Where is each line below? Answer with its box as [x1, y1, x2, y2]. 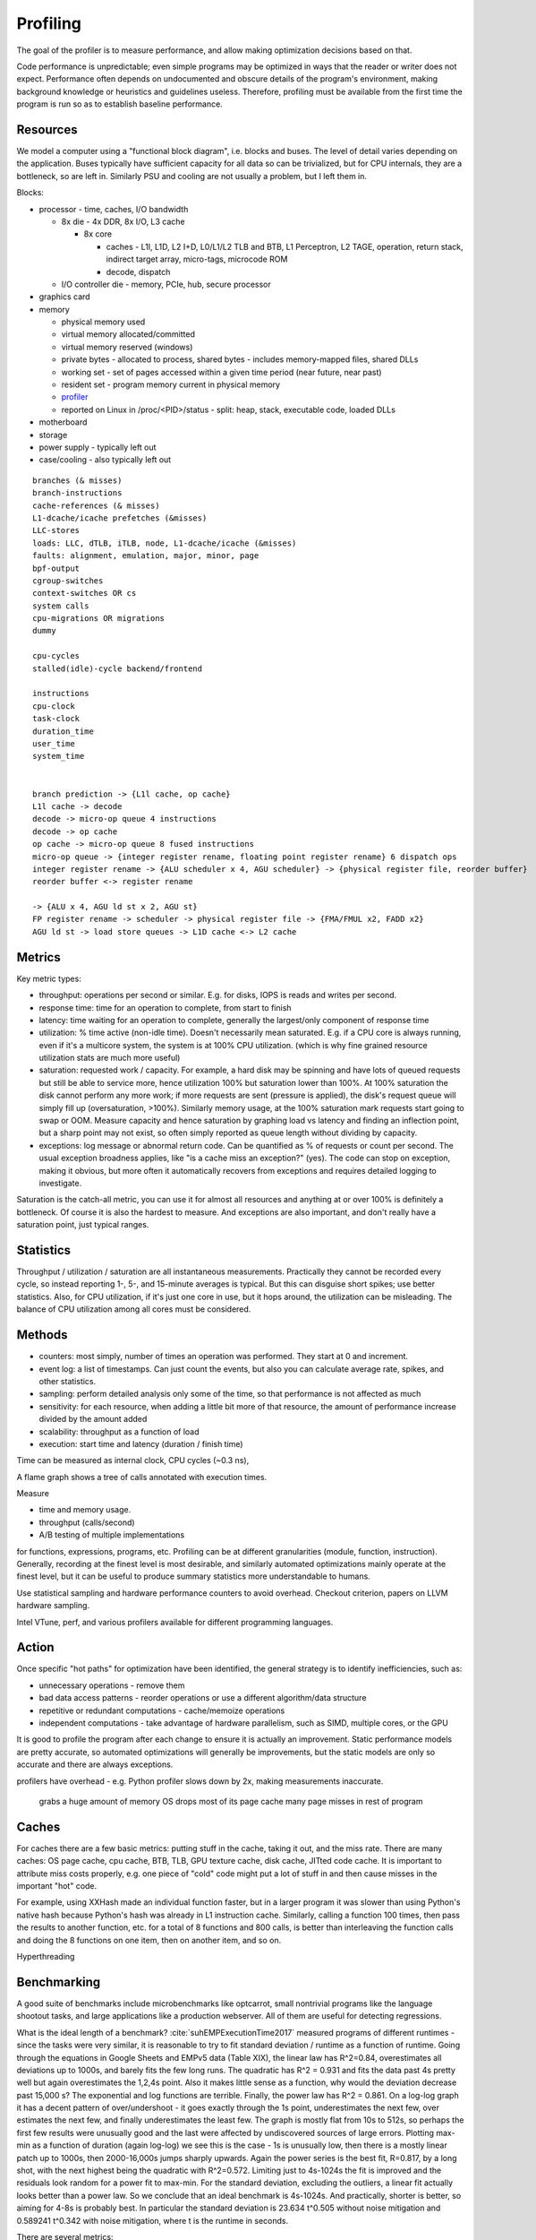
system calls [32, 600, 89, 611]
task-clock [32, 713, 81, 724]
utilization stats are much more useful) [38, 1053, 181, 1064]
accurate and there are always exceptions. [16, 1759, 174, 1770]
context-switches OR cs [32, 588, 137, 599]
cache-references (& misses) [32, 500, 160, 511]
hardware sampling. [16, 1600, 89, 1611]
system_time [32, 751, 85, 762]
